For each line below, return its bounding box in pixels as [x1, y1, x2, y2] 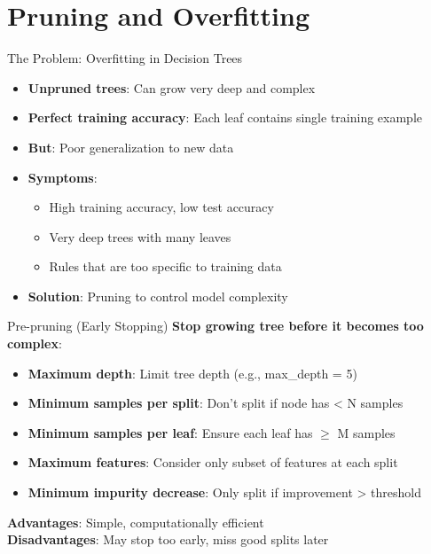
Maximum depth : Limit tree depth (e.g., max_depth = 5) [27, 363, 357, 382]
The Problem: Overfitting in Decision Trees [7, 49, 243, 67]
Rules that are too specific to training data [49, 257, 282, 276]
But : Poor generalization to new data [27, 137, 234, 156]
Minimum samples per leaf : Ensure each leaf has [27, 423, 313, 441]
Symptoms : [27, 168, 98, 186]
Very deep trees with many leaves [49, 227, 231, 246]
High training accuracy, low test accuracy [49, 198, 274, 216]
